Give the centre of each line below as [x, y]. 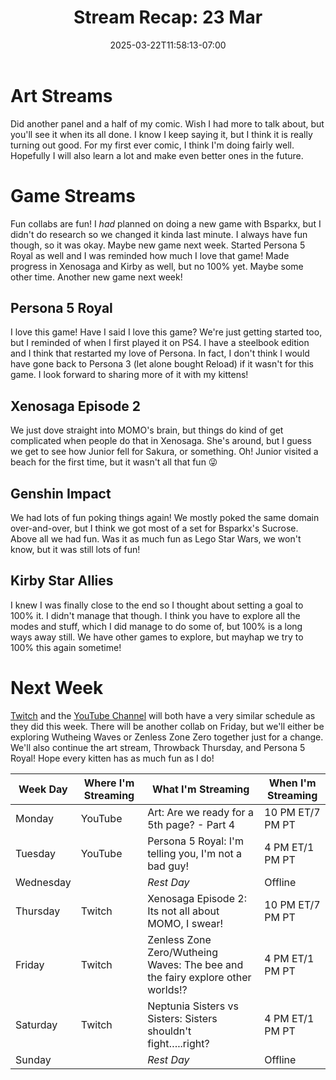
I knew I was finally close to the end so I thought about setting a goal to [157, 605]
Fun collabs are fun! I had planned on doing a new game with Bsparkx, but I [166, 223]
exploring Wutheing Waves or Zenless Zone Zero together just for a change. [167, 737]
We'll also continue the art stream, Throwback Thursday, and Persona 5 [158, 747]
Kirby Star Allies [62, 581]
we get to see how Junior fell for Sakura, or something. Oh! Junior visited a [164, 452]
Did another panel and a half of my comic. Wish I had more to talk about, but [167, 123]
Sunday [33, 1059]
